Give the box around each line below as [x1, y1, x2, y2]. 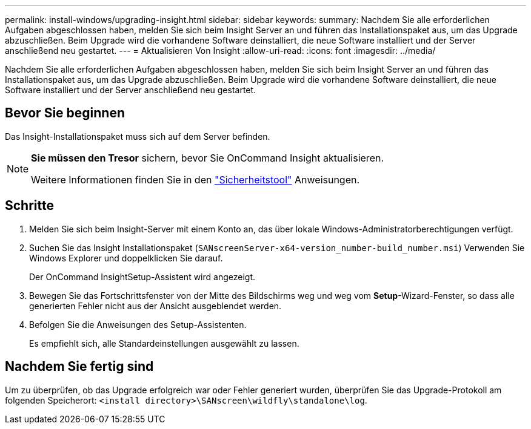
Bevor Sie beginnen [5, 105, 125, 121]
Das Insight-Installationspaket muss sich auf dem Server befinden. [5, 131, 270, 142]
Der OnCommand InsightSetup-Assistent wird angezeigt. [29, 271, 256, 282]
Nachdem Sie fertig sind [5, 359, 154, 375]
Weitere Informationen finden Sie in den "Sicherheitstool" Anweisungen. [31, 173, 360, 186]
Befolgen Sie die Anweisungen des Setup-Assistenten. [29, 319, 247, 330]
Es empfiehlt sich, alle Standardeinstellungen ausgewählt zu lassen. [29, 338, 299, 349]
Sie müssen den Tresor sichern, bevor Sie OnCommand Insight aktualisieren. [31, 151, 384, 164]
